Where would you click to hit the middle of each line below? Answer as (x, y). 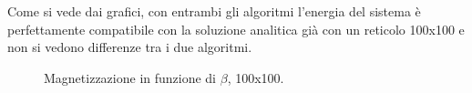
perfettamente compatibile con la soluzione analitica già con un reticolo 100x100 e (236, 29)
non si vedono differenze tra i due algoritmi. (130, 47)
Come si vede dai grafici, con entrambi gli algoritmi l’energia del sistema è (214, 11)
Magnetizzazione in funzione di (130, 77)
